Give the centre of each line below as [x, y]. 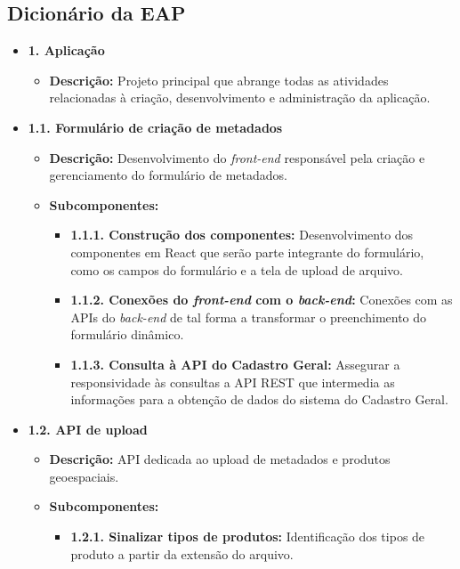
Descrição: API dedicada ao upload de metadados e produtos [220, 459]
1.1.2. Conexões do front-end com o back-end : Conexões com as [262, 300]
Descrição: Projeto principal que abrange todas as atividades [219, 80]
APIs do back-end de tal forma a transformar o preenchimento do [249, 317]
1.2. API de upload [88, 429]
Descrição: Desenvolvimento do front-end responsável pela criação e [237, 157]
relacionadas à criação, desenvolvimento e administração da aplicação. [240, 98]
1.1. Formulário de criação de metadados [155, 127]
